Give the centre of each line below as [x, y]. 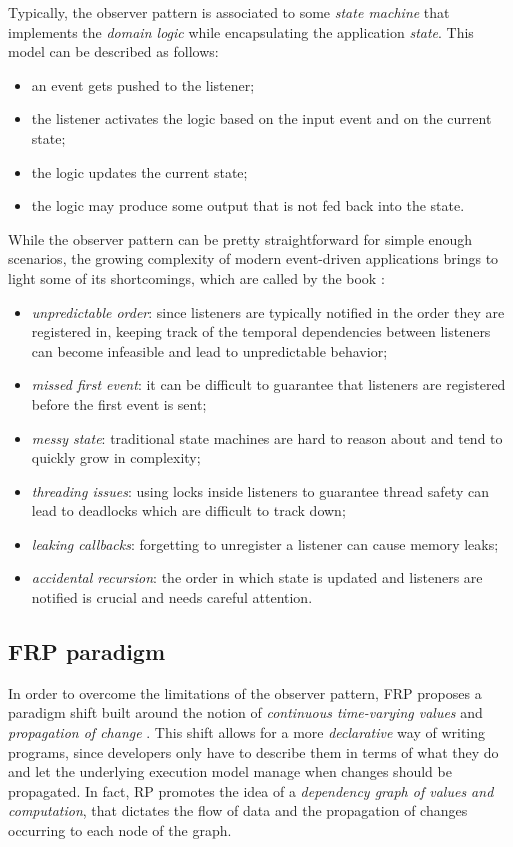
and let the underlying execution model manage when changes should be [230, 771]
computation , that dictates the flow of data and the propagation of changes [238, 810]
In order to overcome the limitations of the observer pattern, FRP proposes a [245, 692]
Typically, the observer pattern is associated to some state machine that [229, 12]
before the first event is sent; [119, 403]
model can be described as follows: [113, 51]
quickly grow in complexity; [116, 457]
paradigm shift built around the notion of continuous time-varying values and [245, 712]
